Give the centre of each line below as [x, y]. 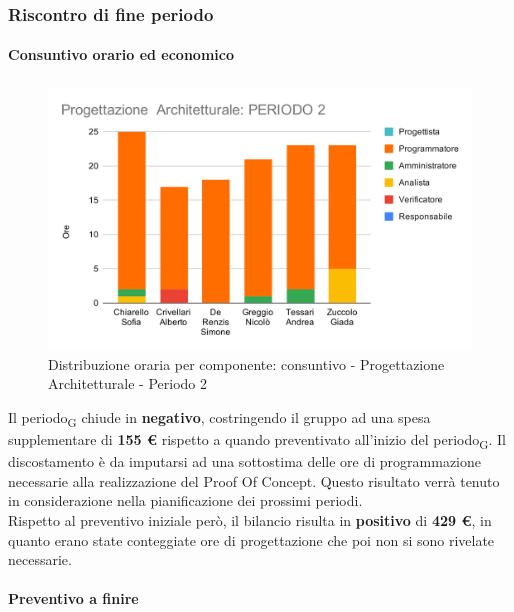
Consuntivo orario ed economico [121, 54]
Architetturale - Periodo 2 [127, 383]
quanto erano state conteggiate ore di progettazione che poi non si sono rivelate [251, 539]
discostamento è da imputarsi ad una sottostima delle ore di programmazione [245, 461]
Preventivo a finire [73, 598]
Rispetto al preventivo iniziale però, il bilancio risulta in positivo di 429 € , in [250, 519]
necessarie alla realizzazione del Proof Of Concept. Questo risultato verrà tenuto [254, 480]
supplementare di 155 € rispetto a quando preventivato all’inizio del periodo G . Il [257, 440]
